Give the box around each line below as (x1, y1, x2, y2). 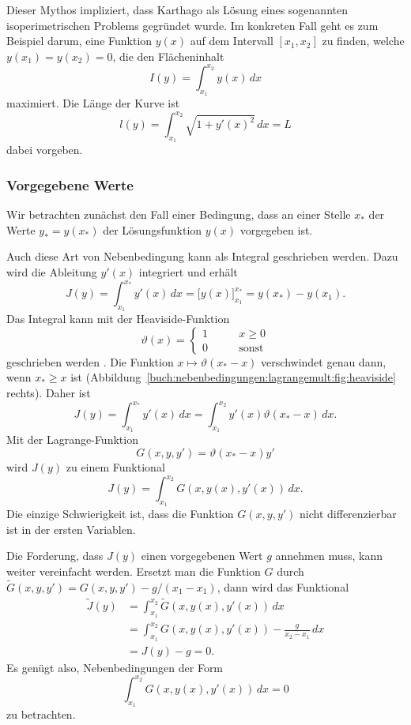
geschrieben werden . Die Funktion (6, 353, 174, 370)
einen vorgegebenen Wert (141, 547, 263, 564)
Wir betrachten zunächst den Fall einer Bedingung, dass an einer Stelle (6, 206, 351, 223)
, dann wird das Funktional (217, 578, 349, 595)
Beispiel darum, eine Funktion (6, 32, 153, 49)
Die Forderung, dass (6, 547, 104, 564)
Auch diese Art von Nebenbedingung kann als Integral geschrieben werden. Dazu (6, 248, 398, 265)
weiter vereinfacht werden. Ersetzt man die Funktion (6, 563, 261, 580)
